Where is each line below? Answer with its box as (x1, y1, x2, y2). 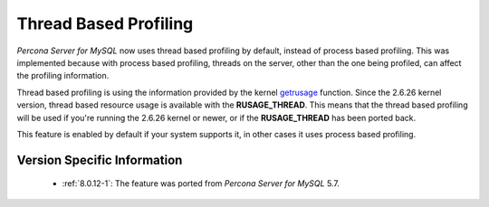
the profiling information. (16, 71, 110, 81)
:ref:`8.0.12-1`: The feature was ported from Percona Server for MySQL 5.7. (62, 178, 340, 189)
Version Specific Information (16, 152, 183, 167)
